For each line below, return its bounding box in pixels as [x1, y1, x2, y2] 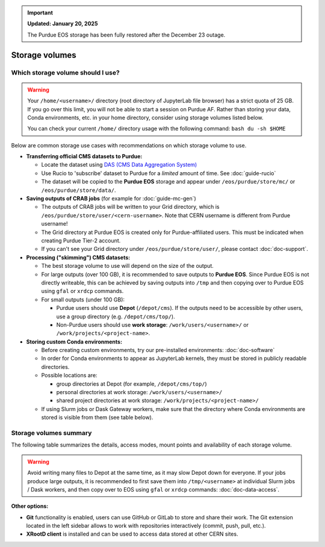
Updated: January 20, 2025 [27, 20, 98, 27]
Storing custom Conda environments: [26, 338, 123, 345]
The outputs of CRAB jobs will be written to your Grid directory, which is [41, 203, 220, 211]
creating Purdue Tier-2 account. [41, 237, 121, 244]
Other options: [11, 502, 49, 510]
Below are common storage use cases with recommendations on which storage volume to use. [11, 141, 247, 149]
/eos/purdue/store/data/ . [41, 187, 116, 194]
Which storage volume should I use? [11, 68, 120, 76]
